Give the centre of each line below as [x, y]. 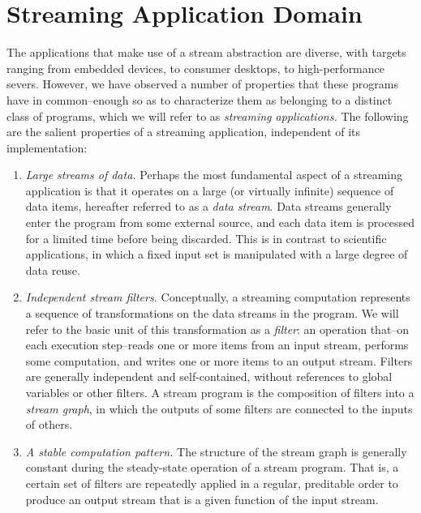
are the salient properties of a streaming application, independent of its [184, 132]
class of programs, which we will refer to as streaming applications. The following [208, 115]
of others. [49, 424]
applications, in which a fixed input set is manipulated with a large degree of [217, 254]
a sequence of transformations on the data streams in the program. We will [212, 313]
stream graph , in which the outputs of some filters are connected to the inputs [219, 408]
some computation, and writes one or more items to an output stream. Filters [219, 360]
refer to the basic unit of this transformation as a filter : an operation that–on [217, 329]
